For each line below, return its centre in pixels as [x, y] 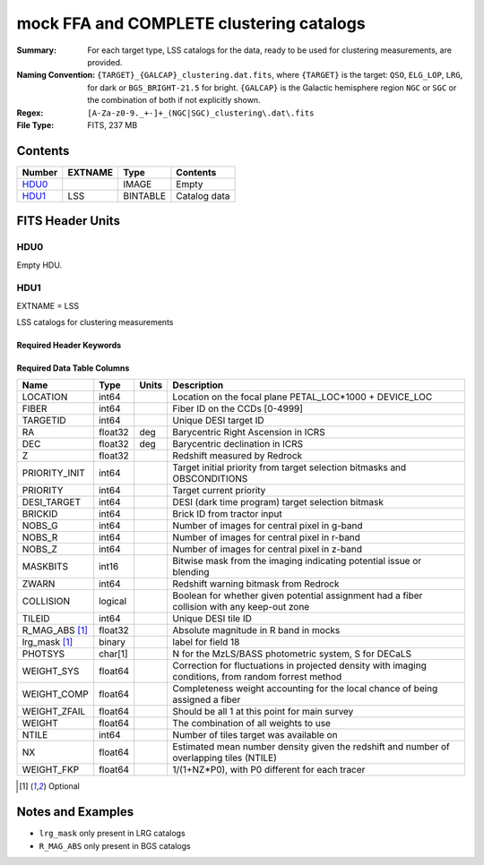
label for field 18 [206, 642]
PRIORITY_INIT [53, 473]
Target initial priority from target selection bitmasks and [290, 467]
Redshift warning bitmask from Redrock [256, 584]
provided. [105, 62]
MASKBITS [45, 567]
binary [112, 642]
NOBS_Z [40, 549]
